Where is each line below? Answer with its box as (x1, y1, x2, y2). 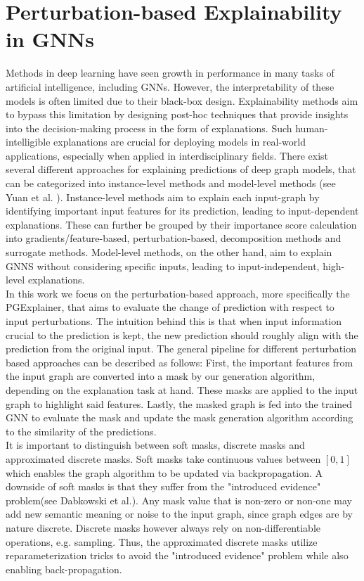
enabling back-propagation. (6, 561, 122, 576)
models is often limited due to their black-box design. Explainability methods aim (6, 93, 358, 108)
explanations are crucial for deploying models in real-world (53, 134, 306, 149)
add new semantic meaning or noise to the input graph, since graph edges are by (6, 506, 353, 521)
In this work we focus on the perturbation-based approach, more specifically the (6, 286, 350, 300)
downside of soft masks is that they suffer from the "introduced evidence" (6, 479, 321, 494)
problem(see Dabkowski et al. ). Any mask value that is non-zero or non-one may (6, 492, 352, 507)
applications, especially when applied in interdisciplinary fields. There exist (6, 148, 329, 162)
